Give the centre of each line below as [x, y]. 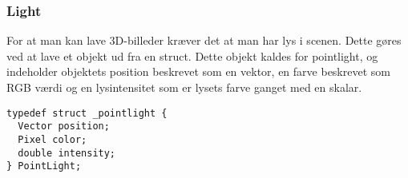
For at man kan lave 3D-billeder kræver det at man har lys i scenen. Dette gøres [204, 40]
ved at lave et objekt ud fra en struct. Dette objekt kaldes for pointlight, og [192, 55]
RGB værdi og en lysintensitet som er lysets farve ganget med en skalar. [184, 87]
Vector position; [64, 127]
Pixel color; [53, 139]
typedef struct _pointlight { [87, 113]
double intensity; [67, 153]
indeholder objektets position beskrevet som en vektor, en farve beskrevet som [198, 71]
